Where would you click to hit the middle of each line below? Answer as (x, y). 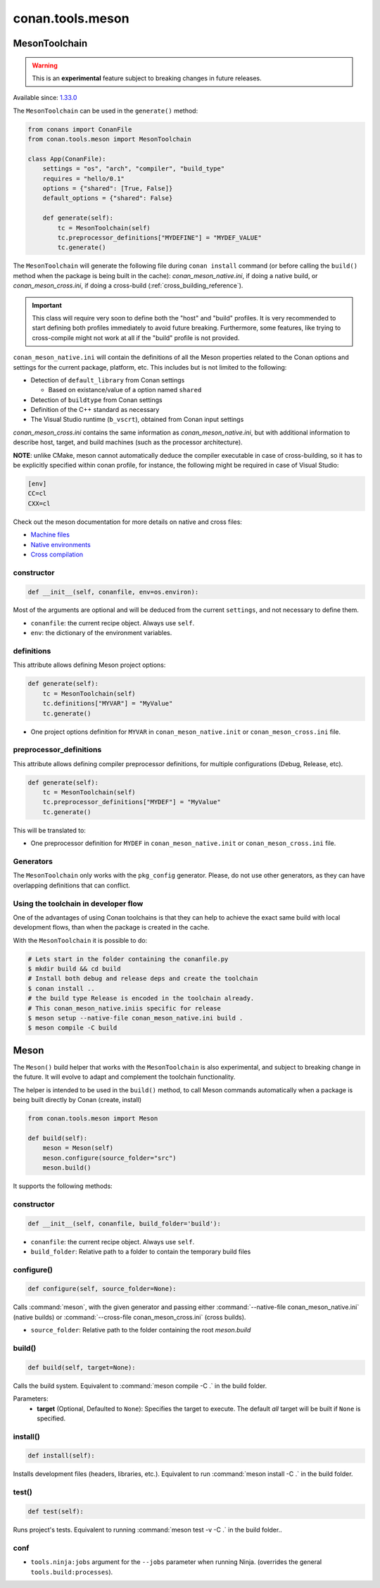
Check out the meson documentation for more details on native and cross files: (128, 522)
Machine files (50, 534)
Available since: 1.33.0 (45, 98)
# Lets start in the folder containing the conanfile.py (128, 959)
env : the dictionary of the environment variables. (101, 633)
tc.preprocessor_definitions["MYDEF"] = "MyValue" (132, 802)
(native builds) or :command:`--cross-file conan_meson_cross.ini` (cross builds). (129, 1317)
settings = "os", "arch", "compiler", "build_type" (134, 169)
